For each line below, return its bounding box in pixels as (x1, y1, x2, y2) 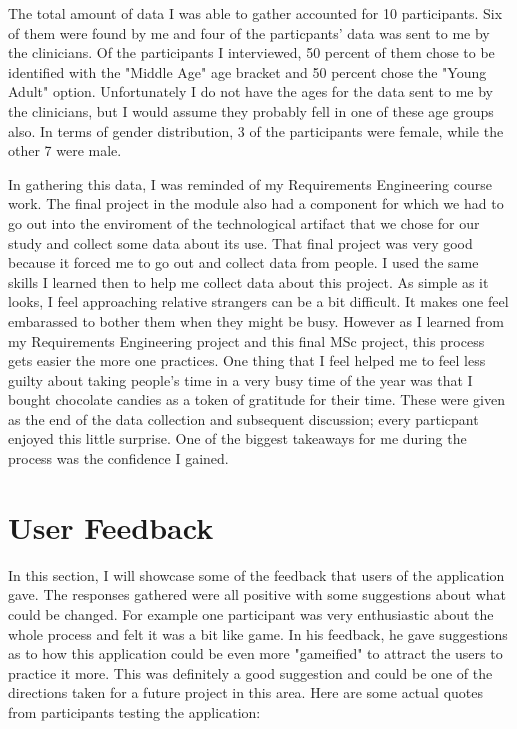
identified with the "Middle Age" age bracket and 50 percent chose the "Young (8, 61, 487, 82)
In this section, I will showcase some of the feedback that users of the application (8, 564, 505, 585)
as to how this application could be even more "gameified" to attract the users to (8, 643, 503, 664)
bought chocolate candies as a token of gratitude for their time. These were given (8, 389, 505, 410)
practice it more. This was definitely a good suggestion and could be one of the (8, 662, 493, 683)
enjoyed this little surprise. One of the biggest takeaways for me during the (8, 428, 467, 449)
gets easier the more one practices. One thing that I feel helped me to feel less (8, 350, 486, 371)
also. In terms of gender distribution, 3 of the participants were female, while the (8, 120, 504, 141)
